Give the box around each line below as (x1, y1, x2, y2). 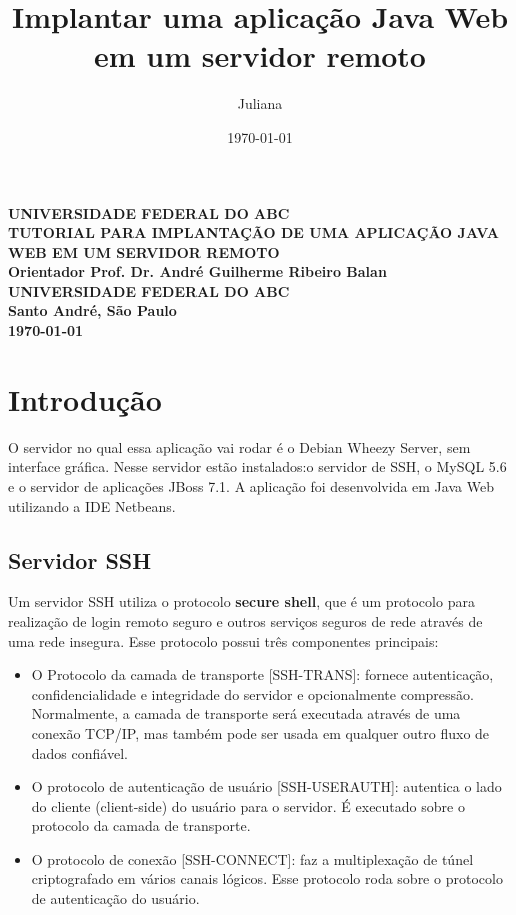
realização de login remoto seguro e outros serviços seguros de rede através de (8, 610, 483, 631)
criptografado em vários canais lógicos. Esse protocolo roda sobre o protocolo (31, 868, 503, 889)
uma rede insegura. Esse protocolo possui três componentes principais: (8, 630, 439, 651)
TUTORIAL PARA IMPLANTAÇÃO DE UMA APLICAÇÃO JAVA (8, 222, 499, 243)
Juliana (237, 93, 283, 114)
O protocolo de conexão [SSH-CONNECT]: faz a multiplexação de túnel (31, 848, 474, 869)
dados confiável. (31, 742, 128, 763)
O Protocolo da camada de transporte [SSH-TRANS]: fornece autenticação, (31, 664, 494, 685)
